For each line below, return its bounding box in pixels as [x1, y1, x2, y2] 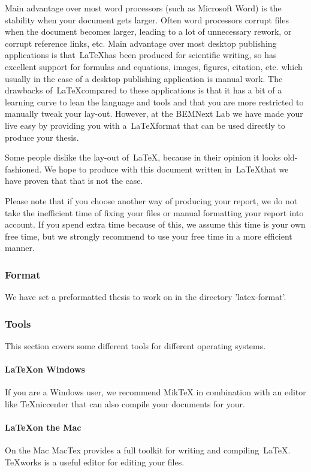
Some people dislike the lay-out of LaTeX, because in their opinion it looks [5, 151, 281, 164]
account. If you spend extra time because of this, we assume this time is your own [5, 218, 306, 231]
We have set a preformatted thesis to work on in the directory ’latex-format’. [5, 291, 286, 303]
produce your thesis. [5, 131, 79, 143]
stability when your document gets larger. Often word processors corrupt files [5, 13, 289, 26]
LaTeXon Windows [5, 363, 85, 376]
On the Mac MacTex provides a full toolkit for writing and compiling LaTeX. [5, 444, 291, 456]
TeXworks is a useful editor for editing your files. [5, 455, 185, 468]
